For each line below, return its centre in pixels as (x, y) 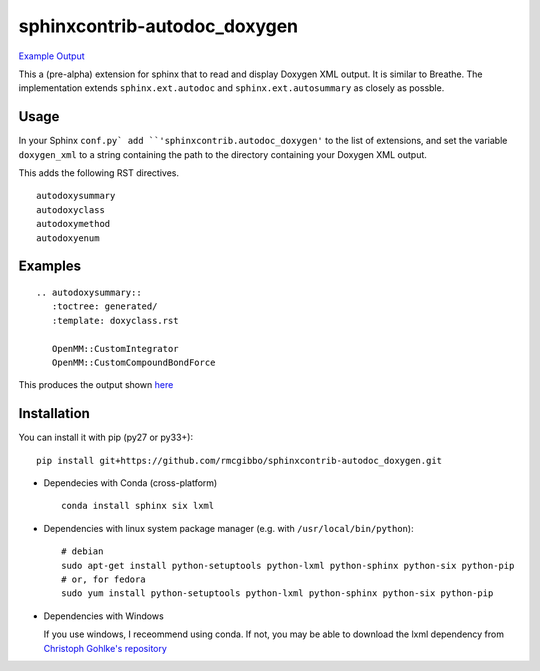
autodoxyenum (68, 238)
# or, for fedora (103, 579)
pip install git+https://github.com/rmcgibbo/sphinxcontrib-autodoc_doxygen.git (239, 460)
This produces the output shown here (96, 385)
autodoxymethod (73, 224)
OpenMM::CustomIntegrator (115, 348)
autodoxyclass (70, 209)
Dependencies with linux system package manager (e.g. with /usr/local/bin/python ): (228, 528)
